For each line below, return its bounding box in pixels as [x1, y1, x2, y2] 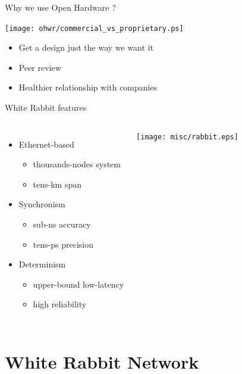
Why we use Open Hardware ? [5, 1, 116, 13]
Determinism [18, 258, 66, 270]
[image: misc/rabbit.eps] [136, 132, 238, 141]
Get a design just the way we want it [18, 41, 153, 54]
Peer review [18, 61, 61, 73]
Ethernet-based [18, 138, 74, 150]
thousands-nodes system [33, 158, 121, 170]
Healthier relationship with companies [18, 81, 158, 93]
